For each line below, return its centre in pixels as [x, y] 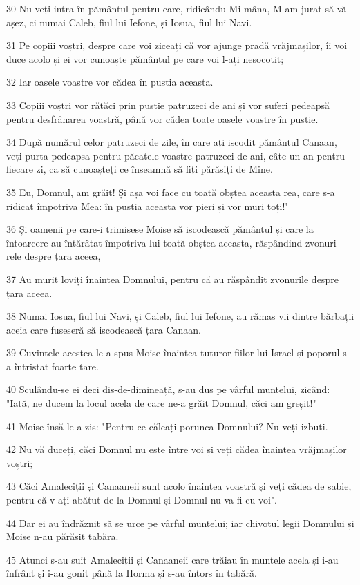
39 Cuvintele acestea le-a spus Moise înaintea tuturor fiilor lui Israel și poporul [173, 353]
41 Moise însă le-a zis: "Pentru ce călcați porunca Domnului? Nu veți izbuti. [167, 426]
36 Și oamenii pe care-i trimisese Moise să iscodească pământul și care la [160, 229]
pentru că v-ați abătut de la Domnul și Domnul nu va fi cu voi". [142, 500]
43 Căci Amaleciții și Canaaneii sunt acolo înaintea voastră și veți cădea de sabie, [179, 486]
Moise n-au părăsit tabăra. [63, 536]
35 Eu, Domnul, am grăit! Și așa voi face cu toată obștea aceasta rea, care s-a [171, 192]
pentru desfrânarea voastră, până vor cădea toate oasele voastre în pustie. [162, 118]
